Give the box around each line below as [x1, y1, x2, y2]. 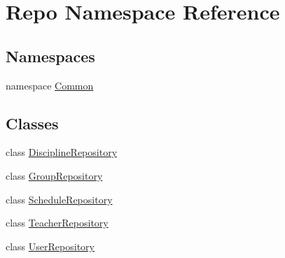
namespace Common [6, 78, 94, 92]
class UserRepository [6, 238, 95, 253]
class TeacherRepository [6, 215, 109, 230]
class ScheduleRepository [6, 192, 113, 206]
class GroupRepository [6, 168, 103, 182]
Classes [6, 112, 59, 134]
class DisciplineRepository [6, 145, 118, 159]
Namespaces [6, 45, 95, 66]
